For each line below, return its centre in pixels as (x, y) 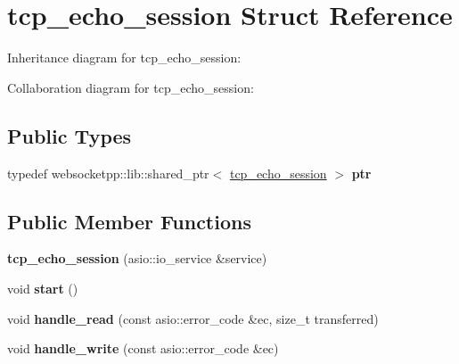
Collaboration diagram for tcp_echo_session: (131, 87)
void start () (43, 288)
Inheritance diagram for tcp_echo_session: (124, 58)
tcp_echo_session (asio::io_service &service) (137, 258)
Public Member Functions (129, 221)
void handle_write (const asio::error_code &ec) (143, 348)
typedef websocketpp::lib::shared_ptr (108, 173)
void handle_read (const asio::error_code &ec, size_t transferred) (193, 318)
